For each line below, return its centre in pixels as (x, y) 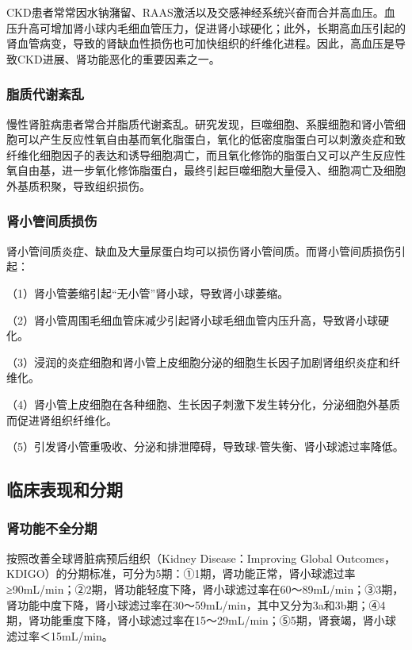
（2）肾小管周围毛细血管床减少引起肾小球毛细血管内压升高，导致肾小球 (192, 319)
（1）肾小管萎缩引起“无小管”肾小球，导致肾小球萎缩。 (148, 292)
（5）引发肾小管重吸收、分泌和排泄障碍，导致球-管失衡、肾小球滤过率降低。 (205, 446)
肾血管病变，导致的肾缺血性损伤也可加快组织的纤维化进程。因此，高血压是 (200, 43)
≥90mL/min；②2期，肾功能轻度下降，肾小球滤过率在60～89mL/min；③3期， (205, 588)
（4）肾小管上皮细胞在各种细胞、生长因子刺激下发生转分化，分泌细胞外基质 (203, 404)
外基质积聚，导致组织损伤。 (78, 185)
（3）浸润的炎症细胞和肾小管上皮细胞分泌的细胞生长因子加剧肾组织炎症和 (198, 362)
